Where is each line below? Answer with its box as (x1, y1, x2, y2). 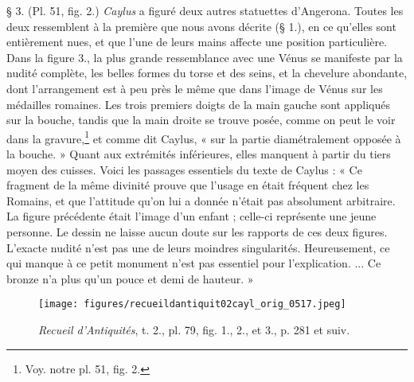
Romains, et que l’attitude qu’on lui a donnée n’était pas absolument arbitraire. (6, 192, 396, 209)
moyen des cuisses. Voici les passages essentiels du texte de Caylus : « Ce (6, 161, 362, 177)
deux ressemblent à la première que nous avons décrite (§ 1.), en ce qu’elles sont (6, 18, 396, 34)
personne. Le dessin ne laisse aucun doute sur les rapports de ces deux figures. (6, 223, 388, 240)
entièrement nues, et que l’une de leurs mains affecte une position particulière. (6, 33, 387, 50)
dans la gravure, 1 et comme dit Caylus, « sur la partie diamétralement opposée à (6, 127, 401, 146)
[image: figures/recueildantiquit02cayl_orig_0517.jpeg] (38, 298, 346, 310)
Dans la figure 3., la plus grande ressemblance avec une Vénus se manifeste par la (6, 49, 403, 65)
